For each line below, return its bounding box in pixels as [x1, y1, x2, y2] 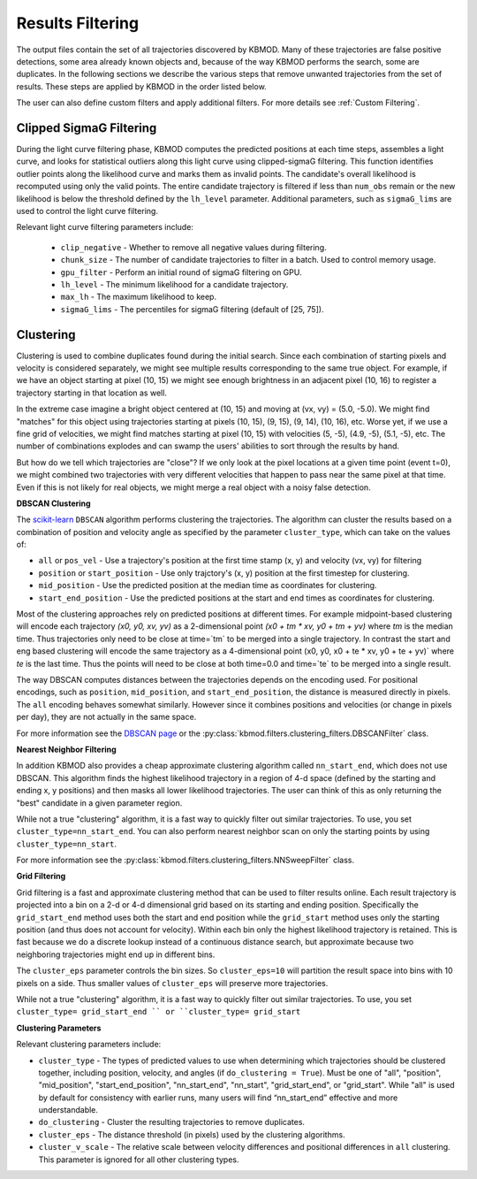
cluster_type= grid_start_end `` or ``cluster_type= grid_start [16, 1007, 301, 1017]
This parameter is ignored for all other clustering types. [38, 1154, 239, 1165]
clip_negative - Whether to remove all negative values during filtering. [60, 241, 327, 252]
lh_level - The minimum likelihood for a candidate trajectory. [60, 279, 289, 289]
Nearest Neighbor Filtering [16, 744, 117, 754]
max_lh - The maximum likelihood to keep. [60, 292, 216, 302]
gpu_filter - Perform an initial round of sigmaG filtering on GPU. [60, 266, 302, 278]
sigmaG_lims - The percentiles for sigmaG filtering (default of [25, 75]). [60, 303, 324, 314]
